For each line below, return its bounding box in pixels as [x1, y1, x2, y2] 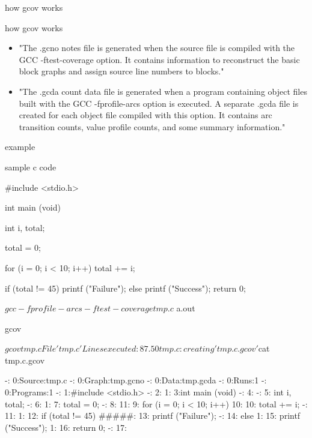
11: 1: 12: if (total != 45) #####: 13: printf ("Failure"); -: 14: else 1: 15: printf [5, 409, 301, 422]
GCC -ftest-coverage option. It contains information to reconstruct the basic [19, 53, 300, 65]
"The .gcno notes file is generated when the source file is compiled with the [19, 41, 295, 54]
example [5, 140, 35, 153]
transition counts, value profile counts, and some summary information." [19, 120, 286, 133]
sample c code [5, 160, 57, 173]
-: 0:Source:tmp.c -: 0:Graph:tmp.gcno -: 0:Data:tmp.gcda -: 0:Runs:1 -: [5, 374, 267, 386]
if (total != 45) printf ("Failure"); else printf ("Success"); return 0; [5, 281, 246, 294]
